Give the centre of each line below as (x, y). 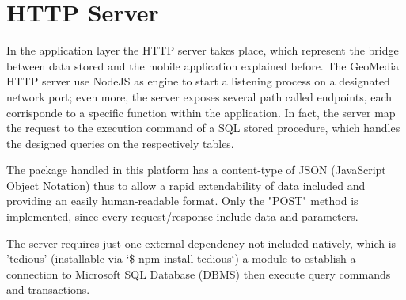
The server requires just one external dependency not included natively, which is (201, 243)
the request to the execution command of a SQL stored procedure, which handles (203, 128)
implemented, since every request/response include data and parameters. (182, 216)
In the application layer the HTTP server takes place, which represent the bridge (203, 50)
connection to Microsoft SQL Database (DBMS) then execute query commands (199, 273)
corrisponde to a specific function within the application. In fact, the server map (201, 112)
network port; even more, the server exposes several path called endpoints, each (199, 96)
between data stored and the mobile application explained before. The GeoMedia (203, 65)
